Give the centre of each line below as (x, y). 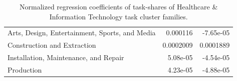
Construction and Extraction (52, 45)
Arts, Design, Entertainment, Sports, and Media (82, 33)
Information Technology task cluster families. (118, 16)
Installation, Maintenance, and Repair (66, 57)
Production (25, 69)
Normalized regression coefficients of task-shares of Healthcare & (119, 6)
